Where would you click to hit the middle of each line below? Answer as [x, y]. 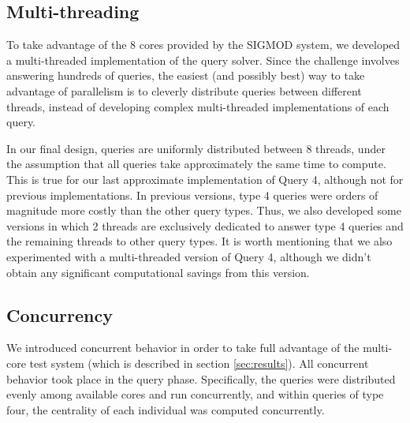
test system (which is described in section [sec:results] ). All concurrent [199, 363]
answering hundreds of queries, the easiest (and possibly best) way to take [186, 75]
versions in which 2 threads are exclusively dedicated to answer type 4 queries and [205, 225]
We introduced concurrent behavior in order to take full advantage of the [183, 348]
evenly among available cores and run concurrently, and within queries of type [195, 394]
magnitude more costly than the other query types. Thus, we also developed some [204, 210]
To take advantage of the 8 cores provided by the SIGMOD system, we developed [203, 45]
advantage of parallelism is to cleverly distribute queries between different [184, 90]
